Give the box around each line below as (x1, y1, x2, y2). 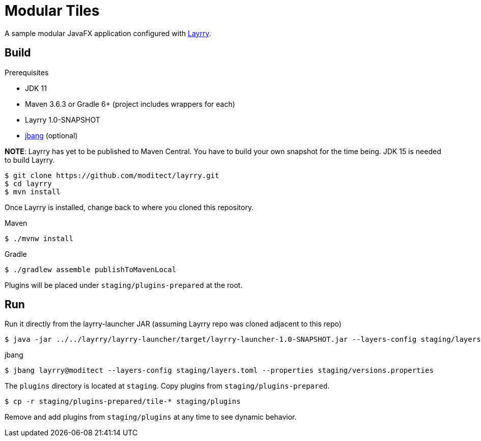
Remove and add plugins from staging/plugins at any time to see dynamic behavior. (5, 413, 297, 422)
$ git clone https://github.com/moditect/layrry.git (5, 171, 219, 180)
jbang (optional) (25, 131, 78, 140)
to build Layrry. (5, 155, 55, 164)
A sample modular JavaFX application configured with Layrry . (5, 28, 211, 38)
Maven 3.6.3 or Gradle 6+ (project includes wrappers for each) (25, 99, 235, 108)
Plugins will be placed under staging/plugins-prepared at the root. (5, 280, 243, 289)
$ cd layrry (5, 179, 52, 188)
